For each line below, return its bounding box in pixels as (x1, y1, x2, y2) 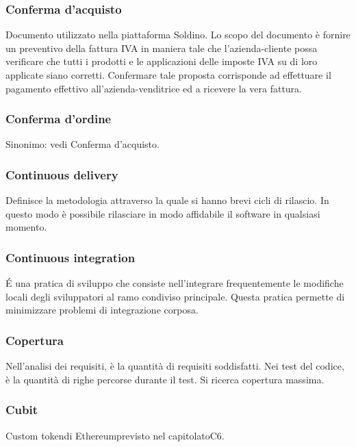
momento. (5, 220, 47, 234)
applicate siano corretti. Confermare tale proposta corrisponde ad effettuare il (5, 68, 331, 81)
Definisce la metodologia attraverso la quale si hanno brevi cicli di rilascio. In (5, 193, 329, 207)
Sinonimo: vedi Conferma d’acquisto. (5, 137, 160, 151)
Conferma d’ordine (5, 110, 112, 127)
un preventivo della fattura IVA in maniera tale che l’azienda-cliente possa (5, 40, 318, 55)
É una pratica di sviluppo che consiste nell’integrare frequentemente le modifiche (5, 276, 344, 290)
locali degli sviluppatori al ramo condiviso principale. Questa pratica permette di (5, 289, 345, 303)
